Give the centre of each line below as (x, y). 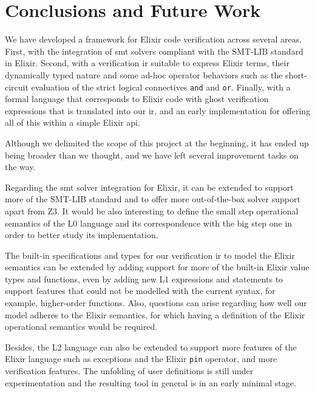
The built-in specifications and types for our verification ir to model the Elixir (150, 255)
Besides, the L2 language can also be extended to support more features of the (151, 347)
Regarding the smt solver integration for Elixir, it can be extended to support (149, 187)
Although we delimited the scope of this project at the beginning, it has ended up (157, 142)
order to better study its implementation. (82, 235)
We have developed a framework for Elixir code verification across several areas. (154, 39)
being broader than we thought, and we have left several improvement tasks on (152, 155)
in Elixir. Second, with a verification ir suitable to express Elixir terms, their (147, 63)
